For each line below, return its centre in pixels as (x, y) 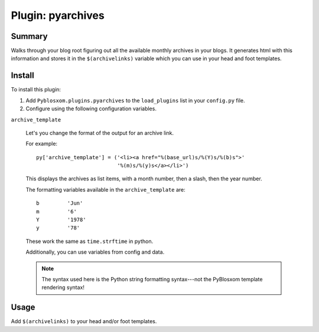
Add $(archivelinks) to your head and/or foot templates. (84, 321)
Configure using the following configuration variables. (91, 109)
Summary (29, 36)
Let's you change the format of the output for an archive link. (100, 133)
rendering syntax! (63, 287)
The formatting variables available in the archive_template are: (105, 189)
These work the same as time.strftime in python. (89, 241)
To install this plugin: (36, 90)
